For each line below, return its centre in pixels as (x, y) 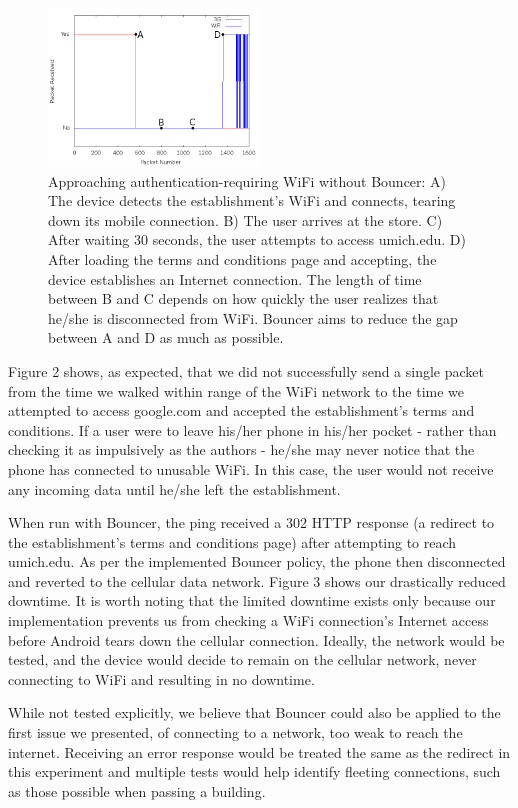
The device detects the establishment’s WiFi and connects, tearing (252, 200)
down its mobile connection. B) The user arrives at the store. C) (245, 219)
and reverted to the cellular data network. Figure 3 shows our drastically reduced (257, 580)
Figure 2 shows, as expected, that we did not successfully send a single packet (246, 370)
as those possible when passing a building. (137, 790)
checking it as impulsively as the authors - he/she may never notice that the (241, 449)
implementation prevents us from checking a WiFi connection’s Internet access (248, 620)
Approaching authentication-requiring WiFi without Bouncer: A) (247, 180)
